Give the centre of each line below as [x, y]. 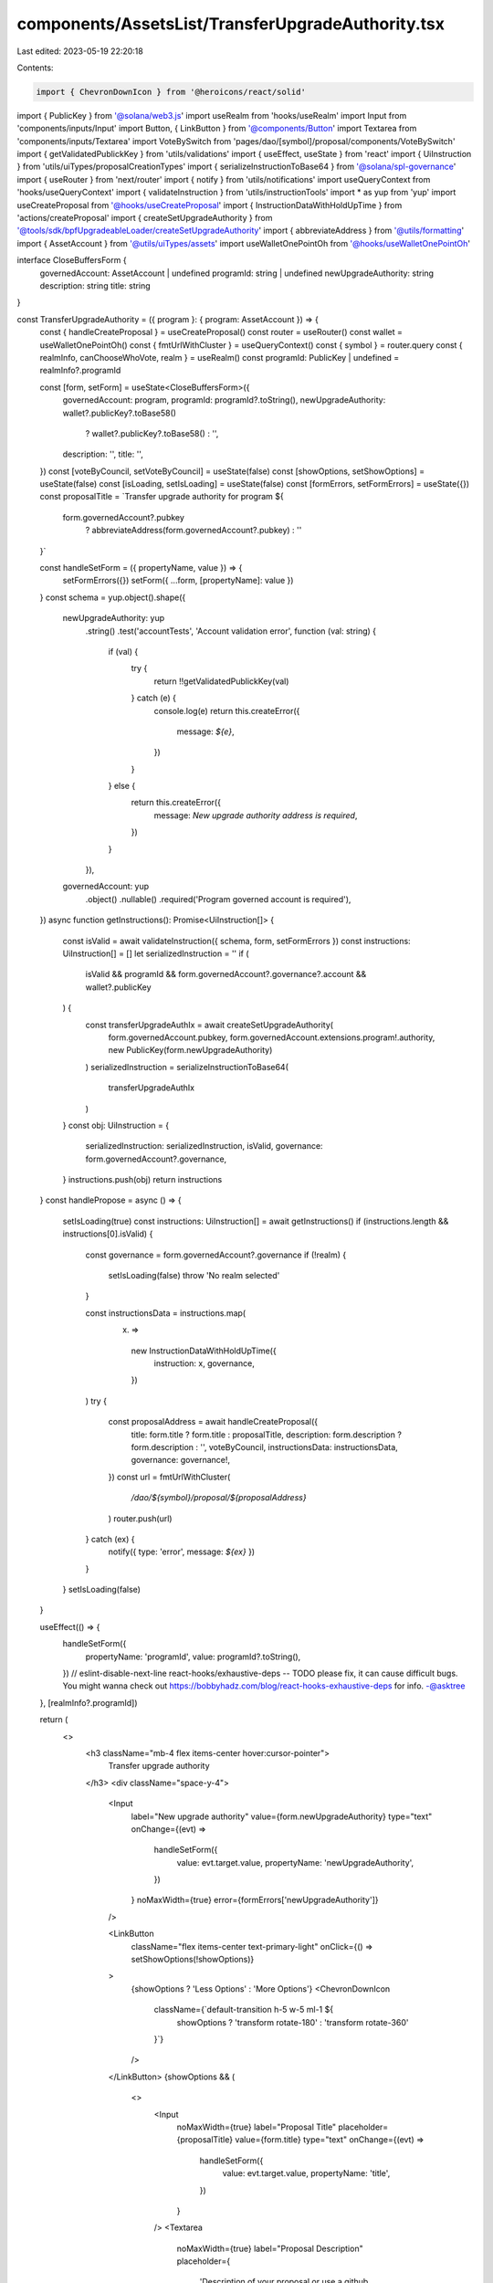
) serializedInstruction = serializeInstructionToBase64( [187, 1067]
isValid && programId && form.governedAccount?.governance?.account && [226, 974]
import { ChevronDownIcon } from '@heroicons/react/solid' [171, 92]
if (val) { [123, 651]
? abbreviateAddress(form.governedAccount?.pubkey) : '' [194, 531]
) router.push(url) [140, 1518]
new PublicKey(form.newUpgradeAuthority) [190, 1050]
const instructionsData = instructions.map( [166, 1313]
